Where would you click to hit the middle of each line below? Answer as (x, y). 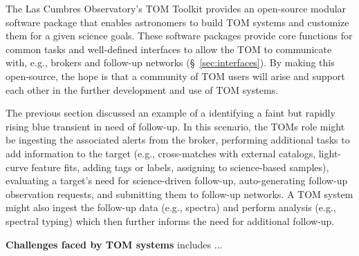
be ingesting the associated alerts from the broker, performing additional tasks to (178, 140)
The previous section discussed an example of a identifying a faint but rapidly (171, 113)
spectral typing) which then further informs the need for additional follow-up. (170, 220)
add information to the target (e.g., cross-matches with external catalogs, (161, 153)
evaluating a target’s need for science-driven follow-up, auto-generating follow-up (177, 180)
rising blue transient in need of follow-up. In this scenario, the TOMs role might (175, 126)
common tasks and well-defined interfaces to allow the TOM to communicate (169, 49)
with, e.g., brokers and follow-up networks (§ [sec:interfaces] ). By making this (170, 62)
